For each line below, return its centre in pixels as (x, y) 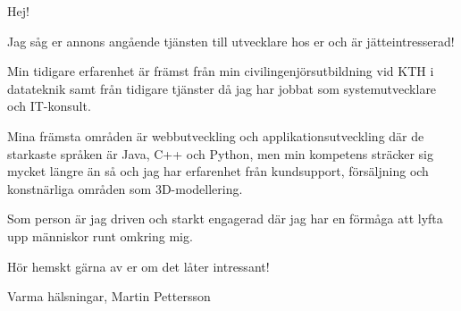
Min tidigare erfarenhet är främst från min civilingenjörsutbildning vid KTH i (221, 71)
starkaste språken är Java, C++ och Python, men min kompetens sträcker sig (221, 153)
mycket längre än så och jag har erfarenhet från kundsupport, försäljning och (218, 171)
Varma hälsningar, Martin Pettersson (109, 296)
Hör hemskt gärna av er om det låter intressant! (138, 266)
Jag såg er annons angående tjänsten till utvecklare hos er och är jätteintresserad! (231, 41)
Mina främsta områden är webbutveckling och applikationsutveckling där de (216, 135)
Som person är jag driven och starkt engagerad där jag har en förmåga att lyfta (225, 219)
